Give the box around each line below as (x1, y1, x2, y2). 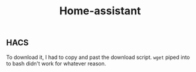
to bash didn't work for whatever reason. (6, 60, 106, 67)
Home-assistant (59, 4, 141, 18)
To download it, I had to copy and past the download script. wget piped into (6, 54, 190, 61)
